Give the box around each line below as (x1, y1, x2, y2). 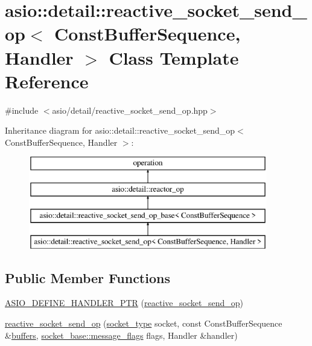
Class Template (109, 45, 239, 70)
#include (5, 103, 39, 116)
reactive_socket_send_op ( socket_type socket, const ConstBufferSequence (5, 317, 282, 330)
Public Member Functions (5, 268, 170, 287)
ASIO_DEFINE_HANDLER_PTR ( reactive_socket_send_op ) (5, 296, 243, 309)
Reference (5, 68, 89, 93)
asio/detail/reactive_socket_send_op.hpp (52, 103, 208, 116)
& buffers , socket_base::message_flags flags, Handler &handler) (5, 328, 238, 341)
